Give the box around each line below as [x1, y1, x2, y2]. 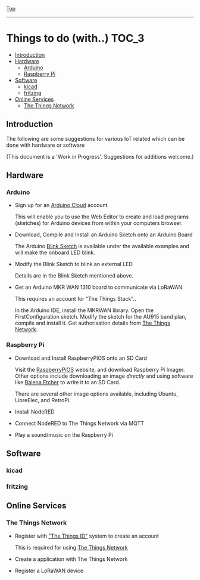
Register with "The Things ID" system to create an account [14, 532, 160, 539]
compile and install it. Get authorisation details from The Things [14, 319, 171, 327]
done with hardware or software [6, 141, 85, 149]
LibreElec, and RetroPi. [14, 396, 71, 403]
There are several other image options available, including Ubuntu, [14, 390, 179, 397]
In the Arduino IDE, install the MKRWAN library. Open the [14, 307, 154, 314]
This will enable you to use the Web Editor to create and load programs [14, 213, 189, 220]
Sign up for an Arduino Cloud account [14, 202, 108, 209]
